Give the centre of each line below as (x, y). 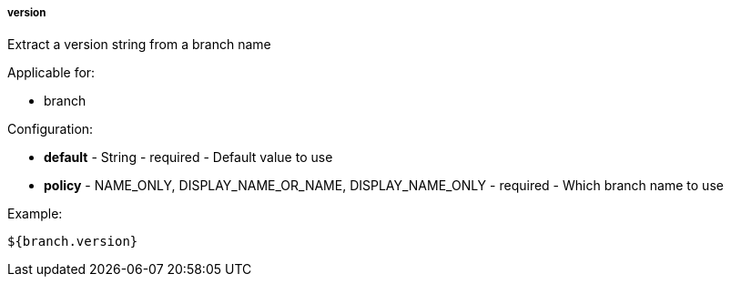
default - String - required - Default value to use (188, 157)
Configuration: (51, 129)
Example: (35, 214)
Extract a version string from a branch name (139, 45)
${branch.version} (73, 242)
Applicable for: (51, 73)
